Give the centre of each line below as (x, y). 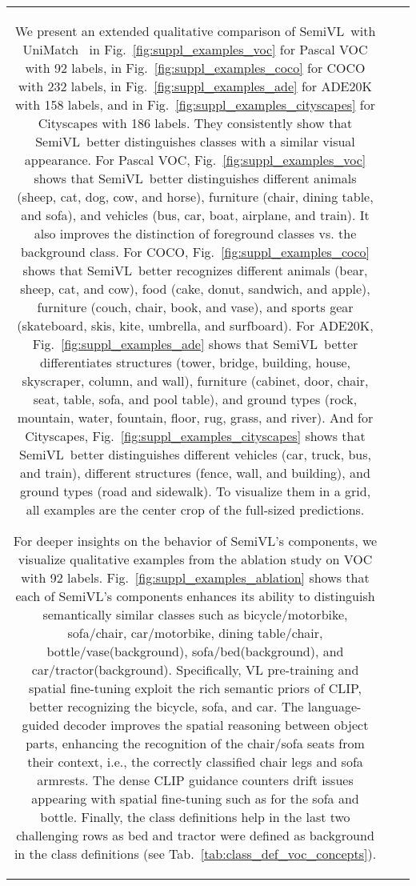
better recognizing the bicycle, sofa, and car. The (166, 706)
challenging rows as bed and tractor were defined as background (195, 835)
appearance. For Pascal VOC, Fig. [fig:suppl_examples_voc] (195, 160)
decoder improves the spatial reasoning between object (216, 725)
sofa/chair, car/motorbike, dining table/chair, (195, 633)
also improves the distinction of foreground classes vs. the (195, 233)
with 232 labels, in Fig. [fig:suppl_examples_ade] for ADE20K (195, 86)
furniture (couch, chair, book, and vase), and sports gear (195, 307)
